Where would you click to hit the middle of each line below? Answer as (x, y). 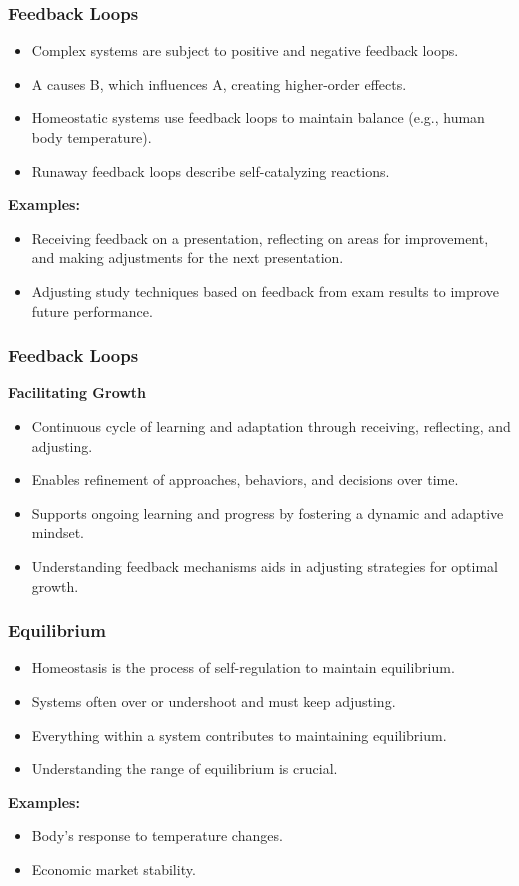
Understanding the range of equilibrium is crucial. (184, 768)
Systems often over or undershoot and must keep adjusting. (213, 700)
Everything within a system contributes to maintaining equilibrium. (239, 734)
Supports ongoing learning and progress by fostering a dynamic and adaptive (267, 512)
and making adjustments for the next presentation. (187, 257)
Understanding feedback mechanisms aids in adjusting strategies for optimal (264, 565)
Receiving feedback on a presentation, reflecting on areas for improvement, (260, 237)
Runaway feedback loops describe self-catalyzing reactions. (210, 170)
